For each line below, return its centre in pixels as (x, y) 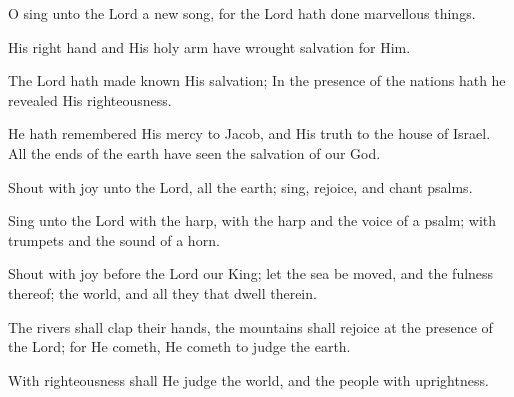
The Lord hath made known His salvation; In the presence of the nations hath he (257, 80)
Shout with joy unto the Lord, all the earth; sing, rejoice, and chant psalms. (240, 186)
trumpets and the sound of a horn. (114, 239)
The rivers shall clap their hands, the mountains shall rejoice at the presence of (250, 326)
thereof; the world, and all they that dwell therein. (162, 292)
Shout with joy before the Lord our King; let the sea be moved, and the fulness (251, 273)
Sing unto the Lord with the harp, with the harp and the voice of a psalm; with (252, 220)
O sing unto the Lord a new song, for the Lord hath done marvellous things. (242, 13)
